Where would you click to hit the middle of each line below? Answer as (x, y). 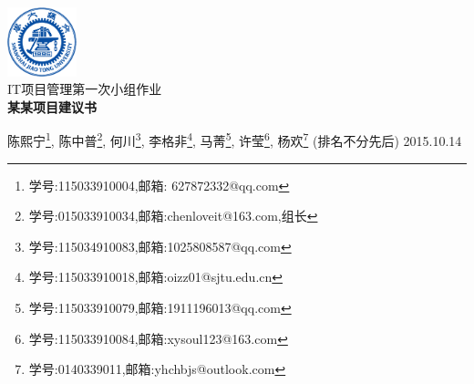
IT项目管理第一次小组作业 (85, 89)
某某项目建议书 (52, 106)
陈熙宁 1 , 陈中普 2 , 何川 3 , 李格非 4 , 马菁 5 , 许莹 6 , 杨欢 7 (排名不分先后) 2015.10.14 (235, 140)
